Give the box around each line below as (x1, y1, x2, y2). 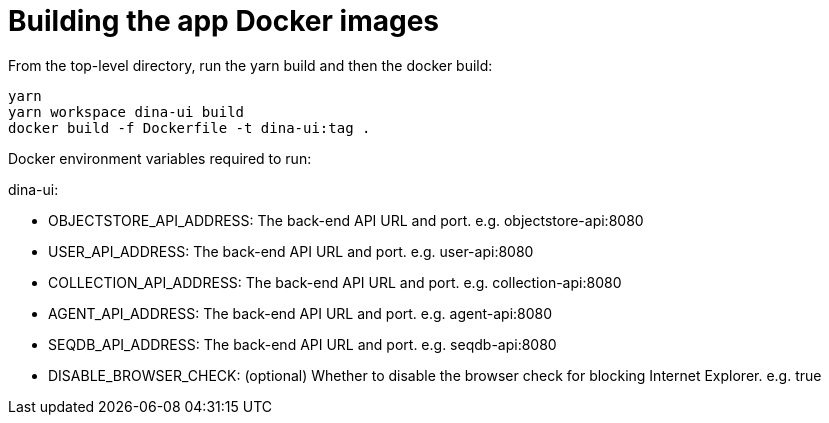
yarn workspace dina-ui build (8, 103, 245, 120)
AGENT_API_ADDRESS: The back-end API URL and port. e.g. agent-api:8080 (48, 304, 553, 322)
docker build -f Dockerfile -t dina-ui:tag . (8, 119, 371, 136)
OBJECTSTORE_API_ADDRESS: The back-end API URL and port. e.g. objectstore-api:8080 (48, 211, 644, 229)
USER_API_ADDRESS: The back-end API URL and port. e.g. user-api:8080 (48, 242, 534, 260)
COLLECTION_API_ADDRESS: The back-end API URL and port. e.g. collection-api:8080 (48, 273, 622, 291)
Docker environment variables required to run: (8, 149, 312, 167)
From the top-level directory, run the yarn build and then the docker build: (8, 56, 493, 74)
